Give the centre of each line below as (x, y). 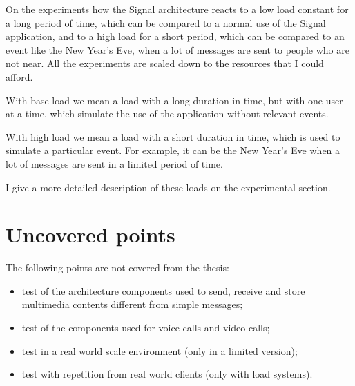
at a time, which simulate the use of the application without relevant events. (167, 114)
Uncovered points (90, 234)
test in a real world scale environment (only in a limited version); (160, 350)
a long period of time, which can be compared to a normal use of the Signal (166, 22)
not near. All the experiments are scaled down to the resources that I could (165, 63)
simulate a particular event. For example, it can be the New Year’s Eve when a (173, 150)
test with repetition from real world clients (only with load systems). (167, 374)
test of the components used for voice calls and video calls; (146, 328)
